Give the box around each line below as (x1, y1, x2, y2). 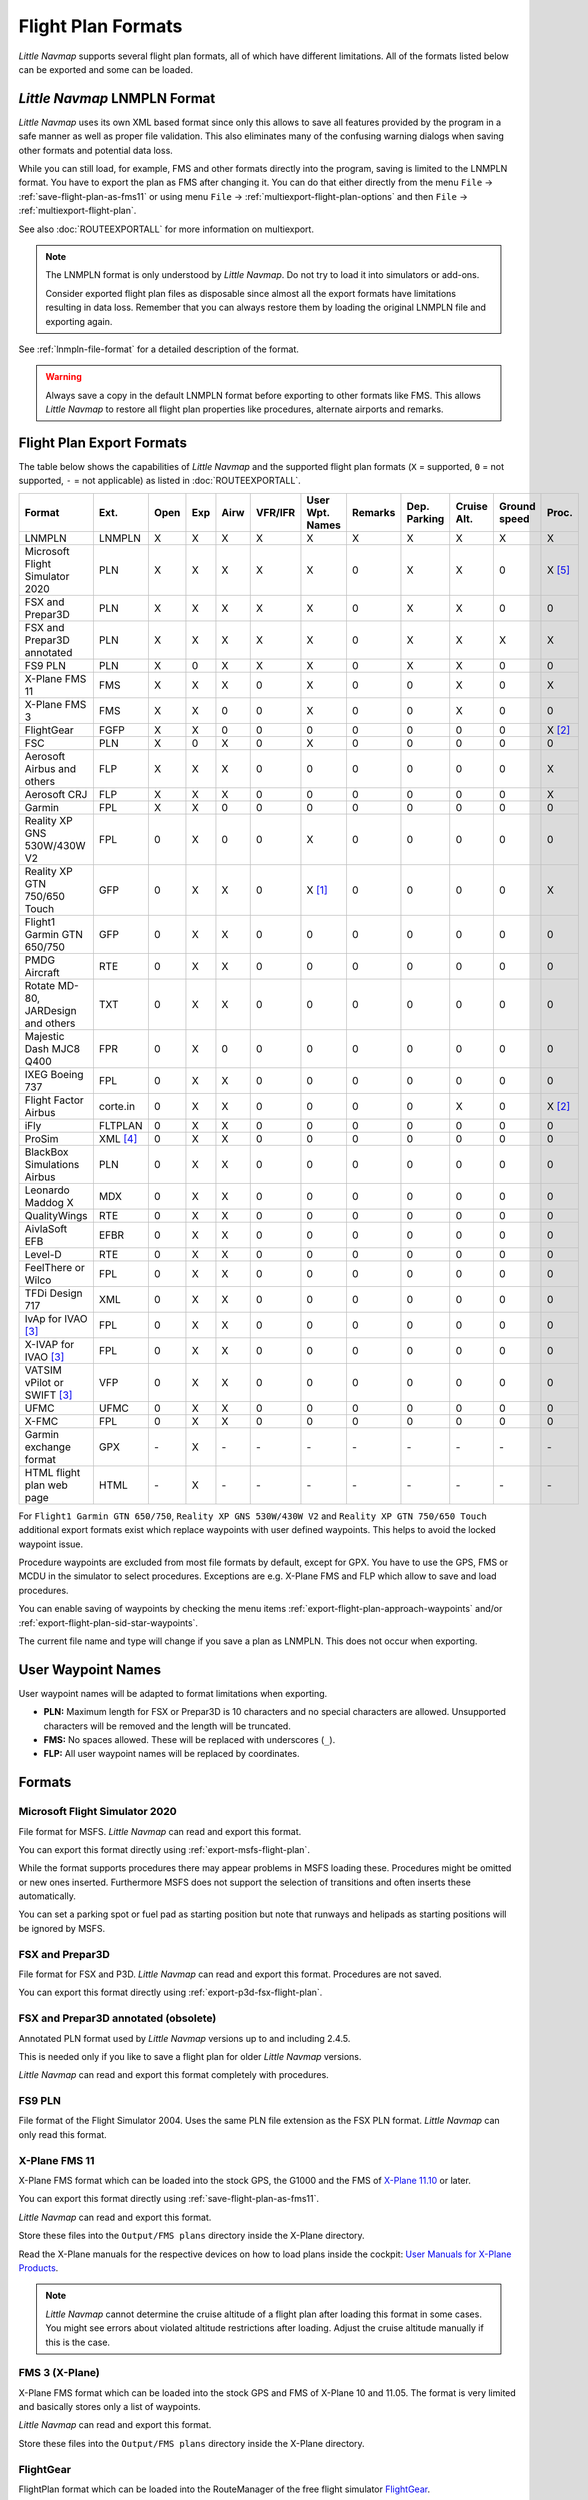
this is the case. (45, 2336, 110, 2348)
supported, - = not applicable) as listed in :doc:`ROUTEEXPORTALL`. (18, 475, 302, 487)
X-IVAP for (24, 1337, 75, 1351)
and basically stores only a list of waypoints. (18, 2401, 201, 2413)
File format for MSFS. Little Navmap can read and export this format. (18, 1825, 302, 1837)
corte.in (98, 1099, 135, 1113)
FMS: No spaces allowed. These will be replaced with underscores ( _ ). (43, 1733, 336, 1745)
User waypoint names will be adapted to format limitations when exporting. (18, 1687, 328, 1699)
